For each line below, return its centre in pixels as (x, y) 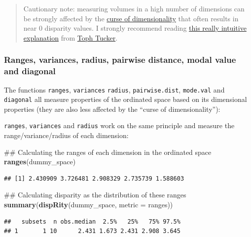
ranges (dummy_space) (40, 162)
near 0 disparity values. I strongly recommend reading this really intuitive (135, 28)
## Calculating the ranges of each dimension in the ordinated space (108, 152)
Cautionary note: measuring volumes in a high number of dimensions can (134, 8)
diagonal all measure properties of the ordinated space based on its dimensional (125, 99)
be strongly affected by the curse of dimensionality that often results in (131, 18)
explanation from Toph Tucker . (71, 37)
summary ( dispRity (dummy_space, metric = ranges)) (89, 205)
